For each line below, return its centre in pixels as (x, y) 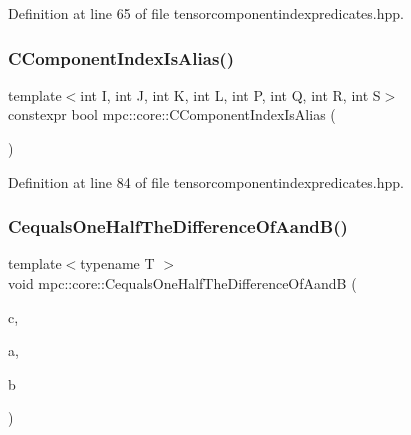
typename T (117, 263)
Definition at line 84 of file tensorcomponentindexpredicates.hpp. (206, 181)
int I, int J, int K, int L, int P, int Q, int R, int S (230, 94)
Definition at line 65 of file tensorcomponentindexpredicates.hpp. (206, 13)
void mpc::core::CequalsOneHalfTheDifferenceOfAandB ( (182, 283)
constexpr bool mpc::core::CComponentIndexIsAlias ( (172, 114)
